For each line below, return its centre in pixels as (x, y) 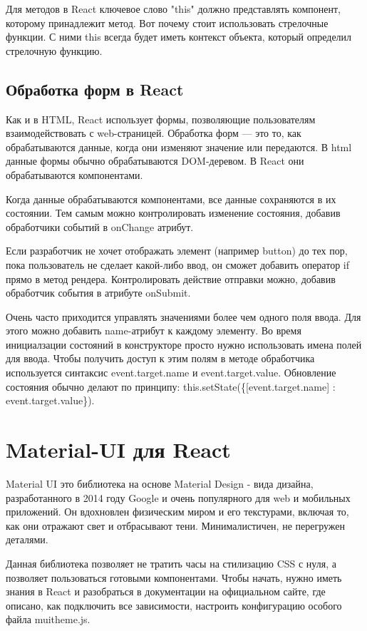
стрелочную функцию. (54, 50)
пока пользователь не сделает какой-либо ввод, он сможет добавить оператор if (177, 264)
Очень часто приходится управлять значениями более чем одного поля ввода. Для (183, 316)
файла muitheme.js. (48, 619)
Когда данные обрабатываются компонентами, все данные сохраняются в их (171, 199)
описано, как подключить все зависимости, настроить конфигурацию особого (174, 605)
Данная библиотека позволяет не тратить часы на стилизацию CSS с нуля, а (171, 563)
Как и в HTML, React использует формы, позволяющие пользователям (161, 119)
